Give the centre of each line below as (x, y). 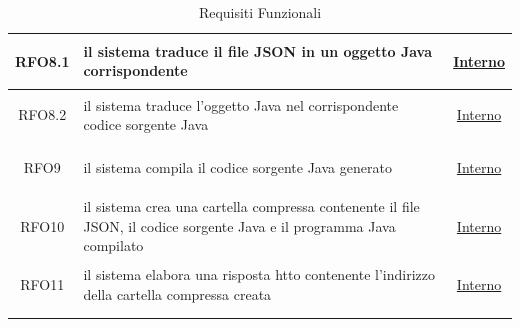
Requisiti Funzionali (260, 12)
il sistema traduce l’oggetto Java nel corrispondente (241, 104)
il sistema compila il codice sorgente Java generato (237, 167)
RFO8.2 (42, 114)
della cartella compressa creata (177, 293)
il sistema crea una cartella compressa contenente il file (251, 206)
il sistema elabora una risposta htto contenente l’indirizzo (259, 274)
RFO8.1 (42, 60)
